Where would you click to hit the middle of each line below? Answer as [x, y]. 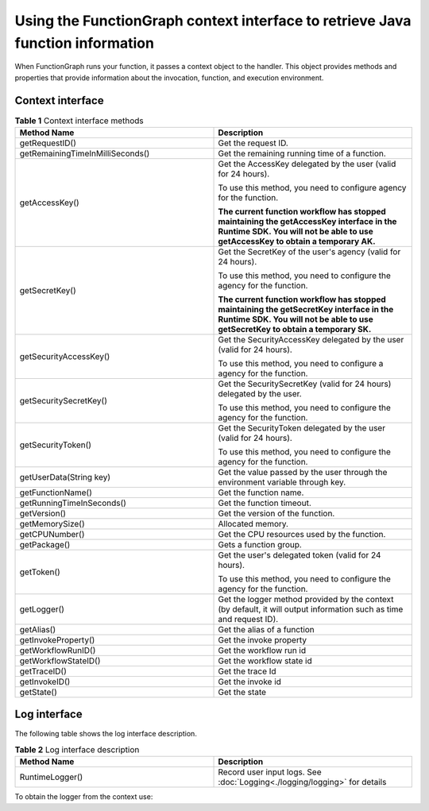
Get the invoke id [250, 682]
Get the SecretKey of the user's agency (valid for [309, 252]
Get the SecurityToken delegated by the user [301, 428]
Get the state [242, 693]
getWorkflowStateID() [60, 661]
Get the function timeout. [265, 503]
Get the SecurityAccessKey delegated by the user [311, 340]
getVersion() [43, 514]
